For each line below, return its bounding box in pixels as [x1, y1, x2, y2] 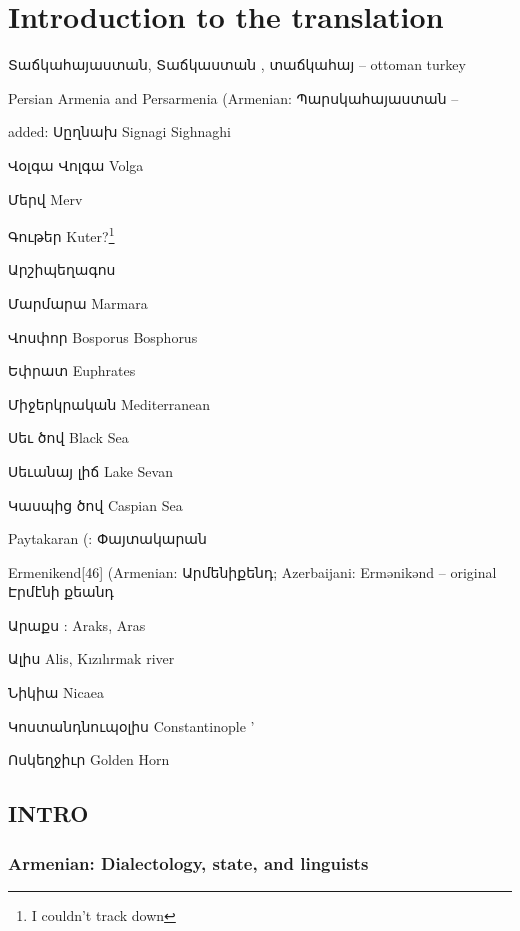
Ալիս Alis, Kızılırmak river [8, 648, 175, 669]
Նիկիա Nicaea [8, 682, 104, 703]
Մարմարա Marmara [8, 292, 148, 313]
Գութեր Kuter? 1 [8, 223, 115, 246]
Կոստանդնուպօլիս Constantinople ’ [8, 715, 255, 736]
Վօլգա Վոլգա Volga [8, 154, 144, 175]
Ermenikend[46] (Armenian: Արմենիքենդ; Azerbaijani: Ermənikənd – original [8, 561, 497, 582]
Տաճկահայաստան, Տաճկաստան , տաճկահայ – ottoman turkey [8, 54, 466, 75]
